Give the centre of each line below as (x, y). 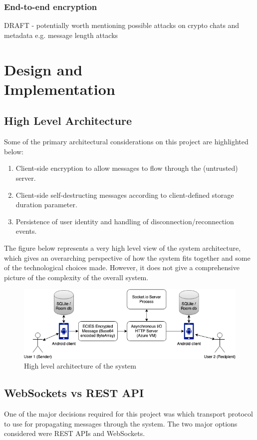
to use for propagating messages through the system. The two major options (121, 423)
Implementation (60, 89)
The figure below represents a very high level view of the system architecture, (123, 247)
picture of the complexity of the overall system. (76, 277)
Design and (43, 69)
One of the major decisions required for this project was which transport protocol (128, 414)
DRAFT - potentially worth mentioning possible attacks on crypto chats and (122, 25)
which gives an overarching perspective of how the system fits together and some (127, 257)
